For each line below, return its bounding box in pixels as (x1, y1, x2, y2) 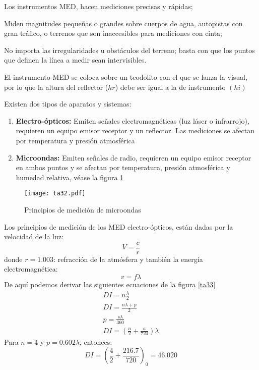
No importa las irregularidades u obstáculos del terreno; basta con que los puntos (4, 44, 255, 55)
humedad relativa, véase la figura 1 (16, 172, 124, 182)
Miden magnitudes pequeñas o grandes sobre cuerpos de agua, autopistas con (4, 18, 243, 28)
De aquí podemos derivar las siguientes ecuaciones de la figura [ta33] (4, 279, 216, 289)
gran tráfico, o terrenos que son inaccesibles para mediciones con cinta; (4, 28, 222, 38)
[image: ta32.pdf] (24, 190, 86, 197)
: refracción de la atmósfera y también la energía (53, 253, 203, 264)
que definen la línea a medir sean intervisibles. (4, 55, 147, 65)
